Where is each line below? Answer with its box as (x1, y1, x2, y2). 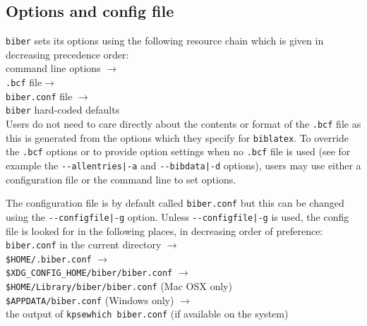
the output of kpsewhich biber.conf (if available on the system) (6, 306, 289, 321)
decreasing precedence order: (6, 47, 129, 61)
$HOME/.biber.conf (6, 254, 92, 265)
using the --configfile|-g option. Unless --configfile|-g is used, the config (6, 209, 349, 224)
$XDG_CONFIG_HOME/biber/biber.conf (6, 268, 173, 279)
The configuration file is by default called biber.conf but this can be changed (6, 195, 344, 210)
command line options (6, 61, 101, 76)
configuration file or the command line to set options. (6, 171, 236, 186)
